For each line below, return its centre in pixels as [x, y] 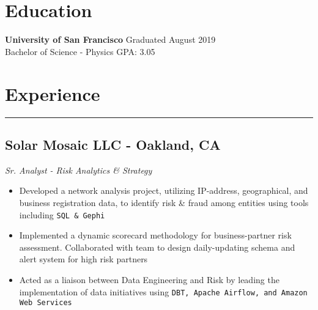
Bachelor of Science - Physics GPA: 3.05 [80, 51]
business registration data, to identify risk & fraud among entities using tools [164, 203]
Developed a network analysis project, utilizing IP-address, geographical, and [164, 190]
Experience [53, 93]
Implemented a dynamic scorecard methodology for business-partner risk [155, 235]
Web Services [46, 303]
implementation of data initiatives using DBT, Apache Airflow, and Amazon [163, 291]
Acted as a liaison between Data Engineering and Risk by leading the [149, 280]
